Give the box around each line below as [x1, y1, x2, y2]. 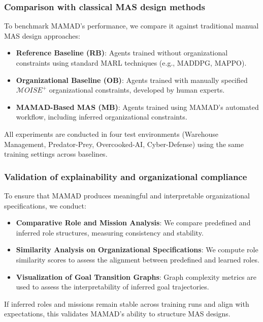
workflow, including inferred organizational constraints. [16, 111, 187, 122]
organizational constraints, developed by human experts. [49, 84, 225, 95]
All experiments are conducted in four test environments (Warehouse [4, 128, 219, 139]
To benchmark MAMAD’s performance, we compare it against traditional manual [4, 20, 259, 31]
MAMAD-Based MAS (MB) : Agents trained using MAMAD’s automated [16, 101, 259, 112]
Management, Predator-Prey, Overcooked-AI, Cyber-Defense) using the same [4, 138, 244, 149]
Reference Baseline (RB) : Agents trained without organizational [16, 47, 228, 58]
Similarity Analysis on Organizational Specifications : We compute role [16, 244, 258, 255]
